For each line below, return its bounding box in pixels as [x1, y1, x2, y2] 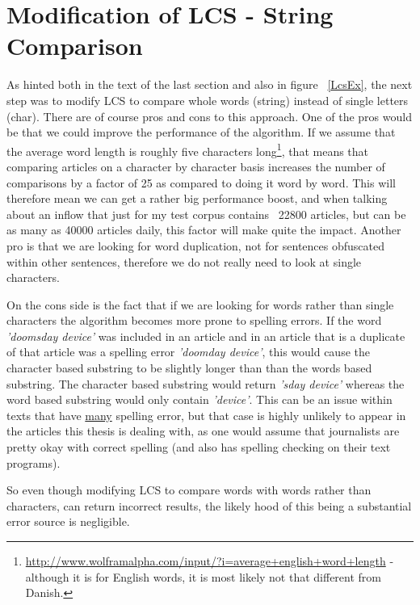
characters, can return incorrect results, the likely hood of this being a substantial [6, 497, 412, 514]
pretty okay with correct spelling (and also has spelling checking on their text [6, 439, 391, 456]
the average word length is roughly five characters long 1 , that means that [6, 140, 369, 159]
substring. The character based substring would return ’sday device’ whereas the [6, 375, 405, 392]
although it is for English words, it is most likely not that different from [25, 568, 381, 585]
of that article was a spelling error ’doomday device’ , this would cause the [6, 343, 370, 360]
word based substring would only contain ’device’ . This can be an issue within [6, 391, 393, 408]
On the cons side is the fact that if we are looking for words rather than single [6, 296, 394, 313]
